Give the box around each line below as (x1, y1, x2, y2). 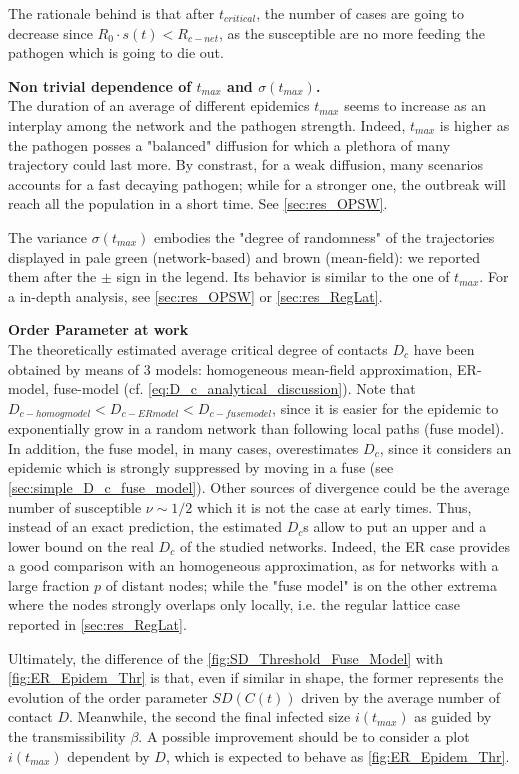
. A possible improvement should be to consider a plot (138, 726, 470, 747)
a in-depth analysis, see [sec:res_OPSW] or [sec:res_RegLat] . (8, 285, 383, 306)
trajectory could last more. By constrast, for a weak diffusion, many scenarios (8, 154, 483, 175)
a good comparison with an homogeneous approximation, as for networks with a (8, 555, 499, 576)
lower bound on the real (8, 535, 154, 556)
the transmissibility (8, 726, 126, 747)
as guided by (414, 706, 492, 727)
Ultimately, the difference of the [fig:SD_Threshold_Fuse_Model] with (8, 647, 444, 668)
